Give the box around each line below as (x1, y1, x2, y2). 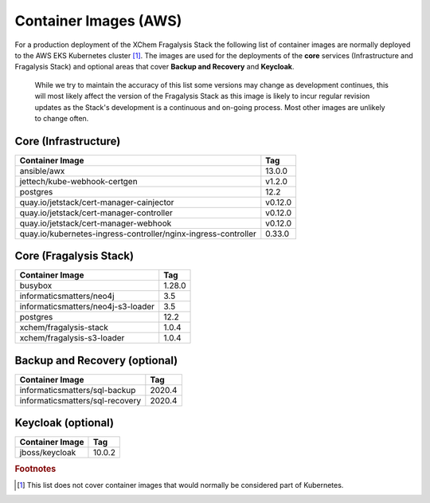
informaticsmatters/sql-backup (19, 384, 136, 395)
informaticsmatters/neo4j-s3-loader (19, 301, 155, 312)
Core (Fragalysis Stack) (14, 250, 135, 263)
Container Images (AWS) (14, 12, 182, 29)
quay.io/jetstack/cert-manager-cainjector (19, 196, 174, 207)
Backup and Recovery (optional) (14, 353, 178, 367)
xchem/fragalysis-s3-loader (19, 332, 125, 344)
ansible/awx (19, 165, 65, 176)
